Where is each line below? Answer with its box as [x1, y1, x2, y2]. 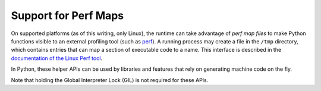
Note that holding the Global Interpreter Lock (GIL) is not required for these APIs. [11, 76, 209, 83]
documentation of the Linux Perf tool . [11, 54, 103, 62]
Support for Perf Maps [11, 9, 124, 22]
